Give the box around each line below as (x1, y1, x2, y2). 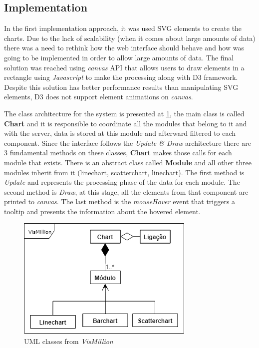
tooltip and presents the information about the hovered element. (4, 206, 201, 216)
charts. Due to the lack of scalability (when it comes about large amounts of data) (4, 32, 256, 43)
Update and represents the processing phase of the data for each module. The (4, 177, 240, 187)
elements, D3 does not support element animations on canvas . (4, 91, 193, 102)
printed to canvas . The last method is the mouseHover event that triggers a (4, 196, 236, 207)
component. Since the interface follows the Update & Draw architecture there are (4, 137, 251, 148)
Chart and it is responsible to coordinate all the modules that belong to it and (4, 118, 247, 128)
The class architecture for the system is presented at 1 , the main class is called (4, 108, 245, 118)
